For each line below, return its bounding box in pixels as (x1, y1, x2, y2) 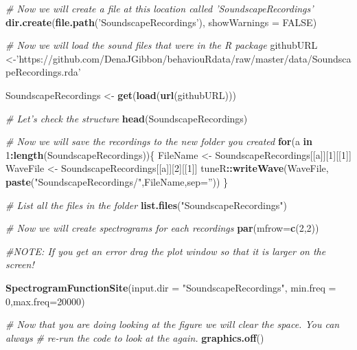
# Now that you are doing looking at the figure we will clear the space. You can (5, 317, 340, 331)
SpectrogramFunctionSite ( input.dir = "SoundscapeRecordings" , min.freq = (5, 280, 336, 294)
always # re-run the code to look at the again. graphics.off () (5, 330, 264, 344)
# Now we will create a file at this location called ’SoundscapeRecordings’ (5, 1, 314, 15)
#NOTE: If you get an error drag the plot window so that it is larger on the (5, 243, 326, 258)
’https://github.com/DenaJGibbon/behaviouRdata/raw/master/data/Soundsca (16, 51, 352, 65)
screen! (5, 257, 34, 272)
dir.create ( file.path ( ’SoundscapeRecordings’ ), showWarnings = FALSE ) (5, 14, 317, 29)
